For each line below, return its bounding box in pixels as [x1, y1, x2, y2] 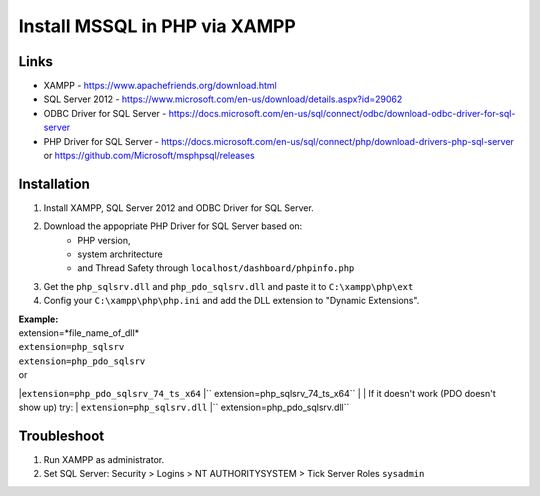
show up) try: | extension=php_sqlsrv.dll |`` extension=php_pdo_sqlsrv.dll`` [18, 401, 350, 413]
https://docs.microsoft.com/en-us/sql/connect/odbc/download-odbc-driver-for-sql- [168, 107, 516, 119]
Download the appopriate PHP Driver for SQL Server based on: [43, 220, 303, 232]
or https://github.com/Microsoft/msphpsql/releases [43, 150, 255, 162]
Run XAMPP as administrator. [43, 453, 165, 465]
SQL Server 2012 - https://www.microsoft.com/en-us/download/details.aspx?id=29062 [43, 93, 403, 105]
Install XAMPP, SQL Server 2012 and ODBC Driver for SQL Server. [43, 201, 314, 214]
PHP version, [77, 234, 131, 246]
